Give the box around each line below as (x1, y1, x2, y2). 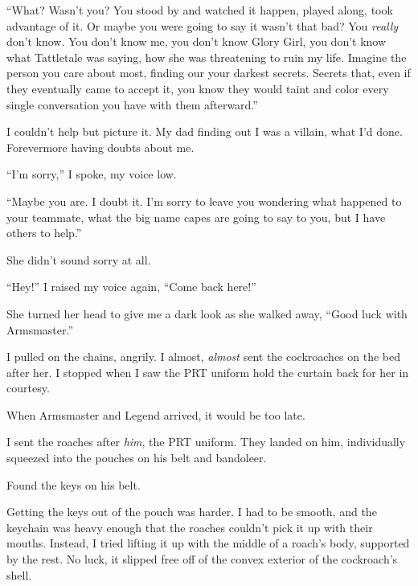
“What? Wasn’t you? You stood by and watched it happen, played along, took (6, 2, 393, 18)
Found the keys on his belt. (6, 476, 141, 493)
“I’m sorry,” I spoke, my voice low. (6, 166, 177, 182)
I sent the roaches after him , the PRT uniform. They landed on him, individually (6, 433, 406, 450)
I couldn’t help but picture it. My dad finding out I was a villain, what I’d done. (6, 123, 403, 140)
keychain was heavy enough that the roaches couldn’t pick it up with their (6, 518, 373, 535)
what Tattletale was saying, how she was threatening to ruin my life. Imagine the (6, 48, 407, 65)
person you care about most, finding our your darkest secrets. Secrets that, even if (6, 64, 411, 81)
